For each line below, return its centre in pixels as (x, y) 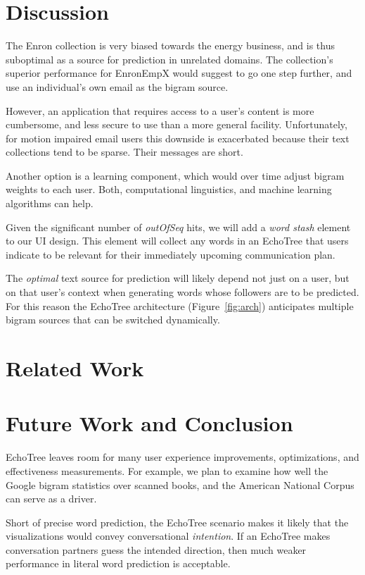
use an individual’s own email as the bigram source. (117, 86)
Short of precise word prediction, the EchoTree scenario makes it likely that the (177, 522)
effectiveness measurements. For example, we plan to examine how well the (167, 470)
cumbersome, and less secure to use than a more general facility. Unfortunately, (177, 124)
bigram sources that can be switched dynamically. (113, 320)
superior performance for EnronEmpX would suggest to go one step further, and (179, 73)
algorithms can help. (50, 203)
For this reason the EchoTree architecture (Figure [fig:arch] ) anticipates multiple (180, 305)
